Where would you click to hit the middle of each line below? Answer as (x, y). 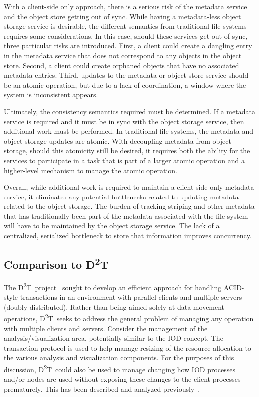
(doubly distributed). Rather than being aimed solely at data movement (114, 306)
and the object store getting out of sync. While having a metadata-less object (123, 16)
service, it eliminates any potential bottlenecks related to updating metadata (121, 196)
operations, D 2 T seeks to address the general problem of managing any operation (129, 317)
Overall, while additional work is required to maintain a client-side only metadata (129, 187)
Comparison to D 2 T (56, 264)
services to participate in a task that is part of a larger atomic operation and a (124, 160)
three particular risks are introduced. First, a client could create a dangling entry (128, 46)
